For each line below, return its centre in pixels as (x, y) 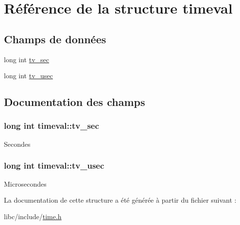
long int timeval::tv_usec (54, 165)
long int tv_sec (27, 59)
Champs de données (55, 39)
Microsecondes (25, 183)
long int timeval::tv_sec (51, 126)
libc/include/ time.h (33, 216)
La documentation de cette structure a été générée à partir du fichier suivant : (120, 200)
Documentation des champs (75, 102)
